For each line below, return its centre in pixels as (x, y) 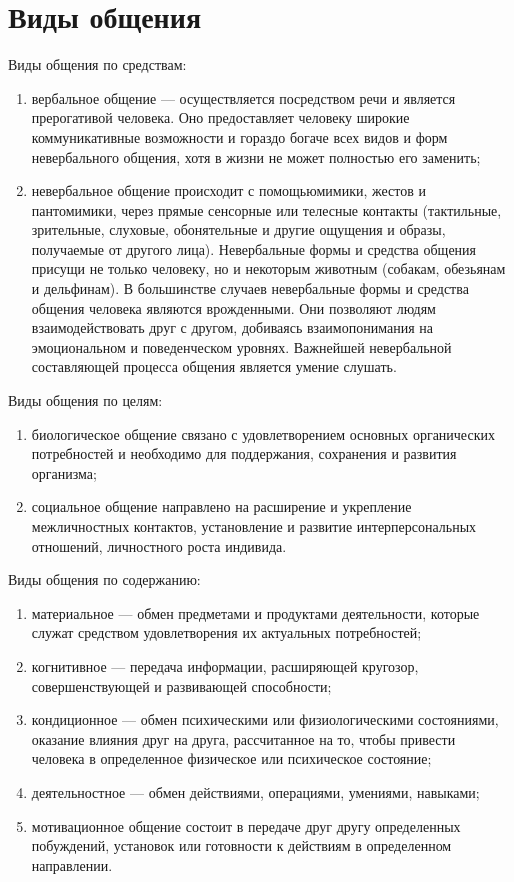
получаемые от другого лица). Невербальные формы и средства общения (254, 248)
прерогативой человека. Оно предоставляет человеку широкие (220, 117)
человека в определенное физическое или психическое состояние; (231, 758)
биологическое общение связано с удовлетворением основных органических (263, 433)
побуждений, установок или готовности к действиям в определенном (241, 845)
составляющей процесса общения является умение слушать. (214, 366)
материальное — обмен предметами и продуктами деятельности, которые (255, 612)
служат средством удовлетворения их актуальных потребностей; (226, 632)
